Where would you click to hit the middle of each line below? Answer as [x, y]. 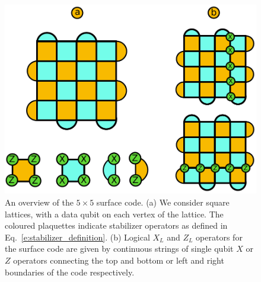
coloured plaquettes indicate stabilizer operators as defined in [116, 225]
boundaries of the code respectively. [70, 272]
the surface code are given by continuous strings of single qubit [119, 249]
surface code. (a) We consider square [163, 202]
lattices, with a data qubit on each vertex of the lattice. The [114, 214]
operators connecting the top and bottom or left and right [119, 260]
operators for [219, 237]
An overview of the [39, 202]
